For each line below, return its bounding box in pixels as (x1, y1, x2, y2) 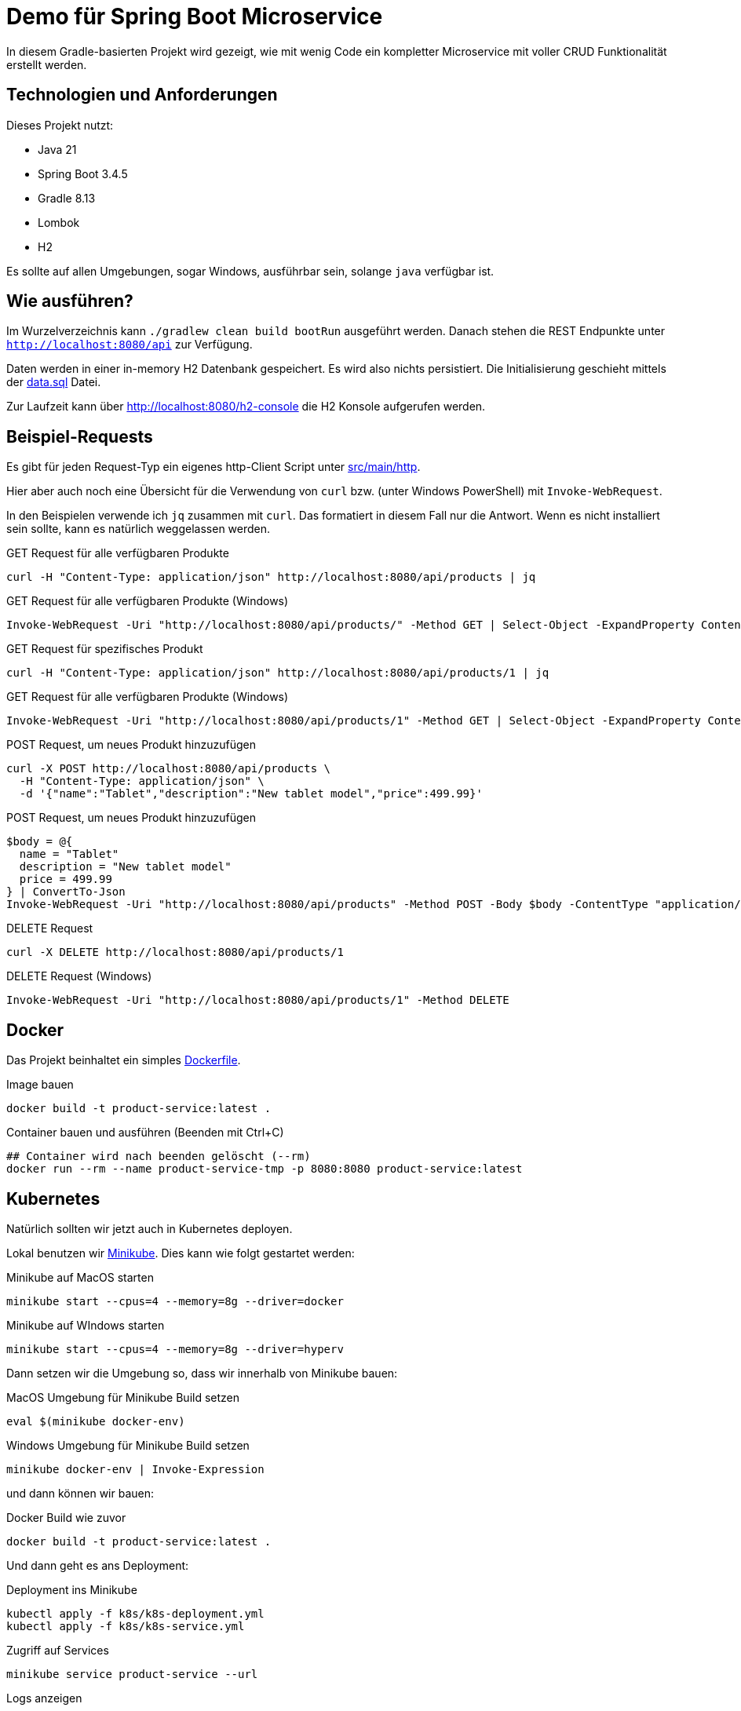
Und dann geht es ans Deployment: (6, 1558, 189, 1572)
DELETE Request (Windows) (6, 969, 152, 983)
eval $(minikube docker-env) (6, 1414, 185, 1428)
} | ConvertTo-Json (6, 885, 126, 899)
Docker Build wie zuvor (6, 1510, 126, 1524)
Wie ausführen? (6, 291, 133, 312)
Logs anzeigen (6, 1691, 82, 1705)
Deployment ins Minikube (6, 1582, 137, 1596)
